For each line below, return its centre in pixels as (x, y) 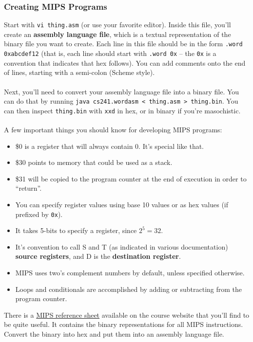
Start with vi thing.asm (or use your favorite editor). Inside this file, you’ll (117, 25)
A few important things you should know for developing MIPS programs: (113, 130)
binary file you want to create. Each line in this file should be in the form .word (123, 44)
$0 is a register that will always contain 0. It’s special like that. (109, 146)
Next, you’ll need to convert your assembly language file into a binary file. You (122, 91)
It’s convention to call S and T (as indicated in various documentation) (122, 246)
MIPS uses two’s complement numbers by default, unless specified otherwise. (130, 273)
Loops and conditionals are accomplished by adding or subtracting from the (129, 289)
